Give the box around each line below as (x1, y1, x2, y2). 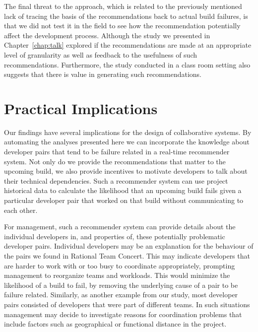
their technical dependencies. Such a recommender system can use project (4, 175, 228, 186)
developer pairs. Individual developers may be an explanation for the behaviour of (4, 241, 254, 251)
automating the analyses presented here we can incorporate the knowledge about (4, 136, 250, 147)
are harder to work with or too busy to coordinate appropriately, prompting (4, 260, 235, 270)
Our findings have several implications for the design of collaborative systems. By (4, 127, 252, 137)
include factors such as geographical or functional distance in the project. (4, 319, 227, 329)
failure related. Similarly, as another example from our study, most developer (4, 289, 238, 300)
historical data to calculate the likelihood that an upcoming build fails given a (4, 185, 242, 196)
